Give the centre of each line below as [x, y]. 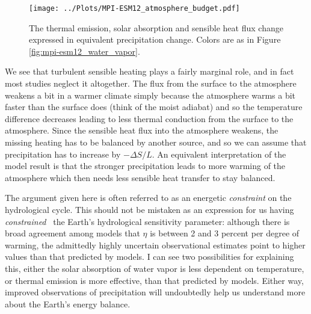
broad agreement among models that [72, 233]
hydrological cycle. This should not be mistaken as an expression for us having [149, 209]
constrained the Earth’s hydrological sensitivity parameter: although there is [147, 221]
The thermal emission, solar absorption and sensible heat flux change [156, 27]
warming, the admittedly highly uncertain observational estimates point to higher [155, 245]
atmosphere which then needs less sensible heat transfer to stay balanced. [140, 177]
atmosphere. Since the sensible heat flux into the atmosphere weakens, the [142, 130]
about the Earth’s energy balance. [68, 303]
